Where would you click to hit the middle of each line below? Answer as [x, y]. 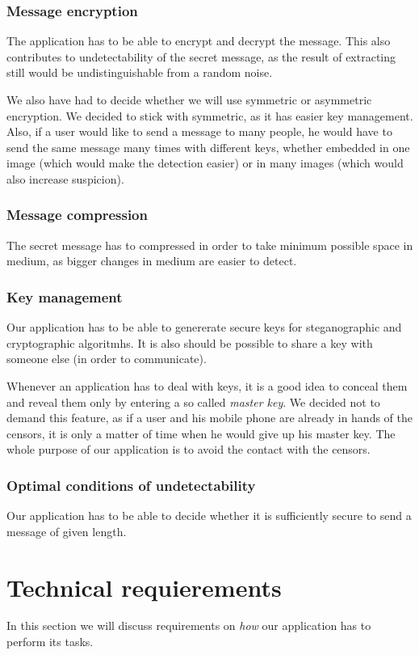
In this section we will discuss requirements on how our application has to [189, 625]
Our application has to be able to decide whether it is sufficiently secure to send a [209, 516]
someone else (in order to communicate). [107, 359]
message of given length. [67, 531]
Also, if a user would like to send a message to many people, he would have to [199, 131]
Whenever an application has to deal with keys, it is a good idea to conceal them [207, 385]
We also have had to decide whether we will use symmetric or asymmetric [189, 99]
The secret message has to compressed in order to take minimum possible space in [210, 245]
